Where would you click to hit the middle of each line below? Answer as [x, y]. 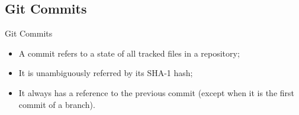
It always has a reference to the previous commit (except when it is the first [156, 92]
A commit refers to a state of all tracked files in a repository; [129, 53]
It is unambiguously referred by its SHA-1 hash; [106, 73]
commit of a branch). [57, 104]
